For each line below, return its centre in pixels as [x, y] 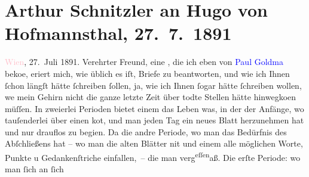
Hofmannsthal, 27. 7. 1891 [118, 33]
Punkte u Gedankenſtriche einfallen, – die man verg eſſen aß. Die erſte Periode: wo [153, 156]
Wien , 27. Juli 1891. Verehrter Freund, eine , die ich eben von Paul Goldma [144, 62]
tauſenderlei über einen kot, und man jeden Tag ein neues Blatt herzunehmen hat [154, 120]
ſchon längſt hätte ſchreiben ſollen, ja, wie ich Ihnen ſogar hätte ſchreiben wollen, [153, 85]
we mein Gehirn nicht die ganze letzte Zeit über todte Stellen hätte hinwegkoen [151, 97]
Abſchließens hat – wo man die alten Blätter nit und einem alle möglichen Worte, [154, 143]
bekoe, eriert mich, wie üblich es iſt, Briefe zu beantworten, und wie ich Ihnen [147, 73]
